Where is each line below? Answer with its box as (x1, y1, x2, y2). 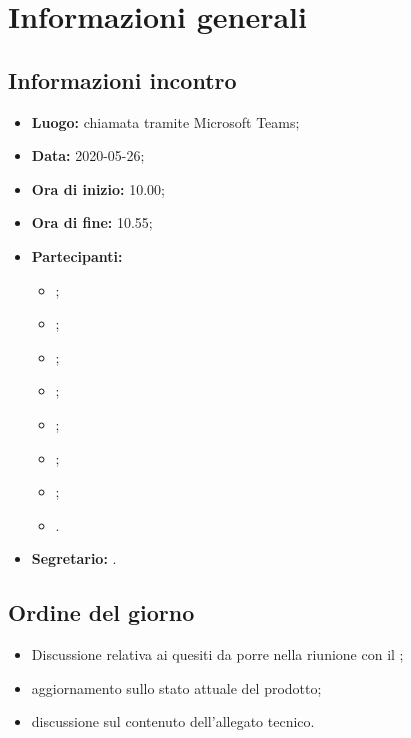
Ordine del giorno (8, 597, 195, 628)
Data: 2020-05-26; (31, 145, 145, 166)
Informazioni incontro (8, 64, 237, 95)
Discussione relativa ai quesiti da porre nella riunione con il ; (31, 644, 404, 665)
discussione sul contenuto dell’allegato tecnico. (31, 711, 315, 732)
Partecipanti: (31, 245, 123, 266)
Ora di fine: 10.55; (31, 212, 153, 233)
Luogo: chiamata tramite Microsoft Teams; (31, 111, 300, 132)
